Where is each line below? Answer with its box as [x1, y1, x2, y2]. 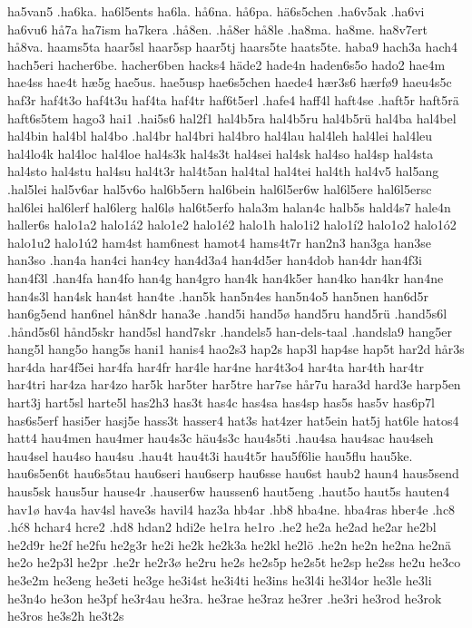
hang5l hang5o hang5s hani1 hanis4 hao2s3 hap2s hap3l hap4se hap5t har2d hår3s [7, 339, 465, 358]
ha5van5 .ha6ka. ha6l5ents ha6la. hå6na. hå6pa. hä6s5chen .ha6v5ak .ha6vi [7, 2, 425, 20]
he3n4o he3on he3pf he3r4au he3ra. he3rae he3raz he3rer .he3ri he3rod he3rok [7, 588, 442, 607]
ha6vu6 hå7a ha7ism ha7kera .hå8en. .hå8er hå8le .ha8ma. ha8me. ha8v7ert [7, 19, 428, 38]
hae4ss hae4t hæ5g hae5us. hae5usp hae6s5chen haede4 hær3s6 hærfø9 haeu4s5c [7, 73, 452, 92]
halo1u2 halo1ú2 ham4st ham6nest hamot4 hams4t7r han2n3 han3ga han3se [7, 232, 432, 251]
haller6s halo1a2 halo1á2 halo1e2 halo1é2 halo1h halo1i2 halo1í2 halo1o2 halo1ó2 [7, 215, 457, 234]
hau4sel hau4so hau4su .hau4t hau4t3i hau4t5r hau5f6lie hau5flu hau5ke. [7, 446, 413, 465]
